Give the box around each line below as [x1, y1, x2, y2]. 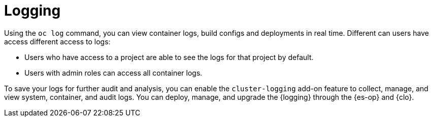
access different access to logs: [4, 37, 111, 46]
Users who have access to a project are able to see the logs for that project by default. [24, 52, 314, 62]
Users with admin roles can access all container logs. [24, 68, 203, 77]
